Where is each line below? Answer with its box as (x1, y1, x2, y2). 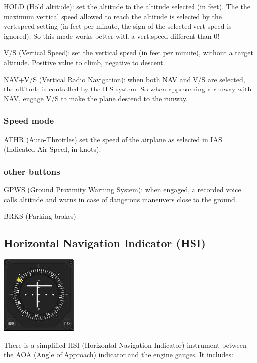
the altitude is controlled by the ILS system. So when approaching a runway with (4, 84, 252, 94)
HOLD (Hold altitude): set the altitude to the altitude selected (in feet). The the (4, 1, 250, 11)
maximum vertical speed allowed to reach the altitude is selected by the (4, 11, 222, 21)
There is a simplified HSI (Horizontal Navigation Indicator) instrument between (4, 339, 247, 350)
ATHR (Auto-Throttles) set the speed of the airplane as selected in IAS (4, 134, 222, 144)
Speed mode (4, 114, 54, 127)
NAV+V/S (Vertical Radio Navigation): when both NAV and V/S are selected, (4, 74, 245, 84)
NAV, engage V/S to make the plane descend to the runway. (4, 93, 188, 103)
